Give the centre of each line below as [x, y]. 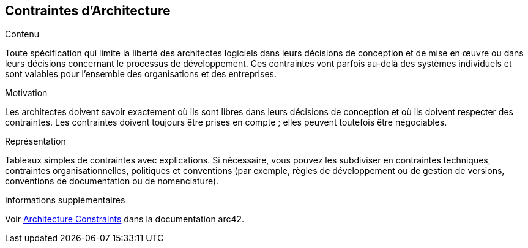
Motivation [26, 93]
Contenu [22, 34]
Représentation [35, 141]
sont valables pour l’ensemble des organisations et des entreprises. [141, 74]
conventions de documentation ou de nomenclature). [112, 181]
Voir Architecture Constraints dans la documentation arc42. [125, 219]
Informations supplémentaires [65, 200]
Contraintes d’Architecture [88, 11]
